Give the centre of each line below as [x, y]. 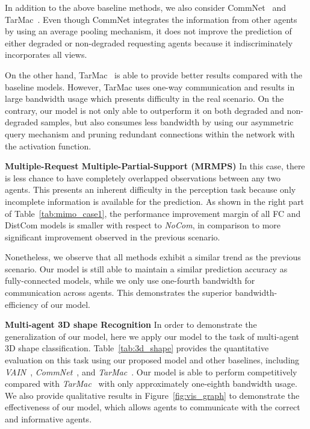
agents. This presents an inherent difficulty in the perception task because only [150, 189]
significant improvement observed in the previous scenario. [113, 236]
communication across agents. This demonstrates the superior [119, 293]
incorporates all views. [46, 55]
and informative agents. [48, 419]
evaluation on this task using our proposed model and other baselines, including [152, 360]
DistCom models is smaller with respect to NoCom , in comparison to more [143, 225]
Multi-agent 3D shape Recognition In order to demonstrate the [131, 324]
